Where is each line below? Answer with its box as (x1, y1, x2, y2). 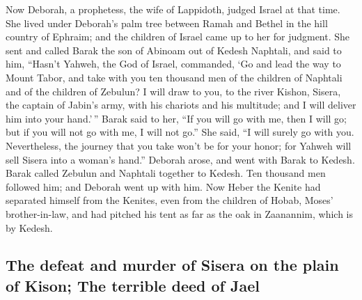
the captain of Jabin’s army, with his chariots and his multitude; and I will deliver (6, 97, 356, 112)
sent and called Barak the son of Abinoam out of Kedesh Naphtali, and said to (6, 42, 342, 57)
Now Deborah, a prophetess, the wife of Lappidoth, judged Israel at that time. (6, 2, 340, 16)
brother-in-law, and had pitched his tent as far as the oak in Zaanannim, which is (6, 206, 353, 221)
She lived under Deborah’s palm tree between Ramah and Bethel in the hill (6, 15, 328, 30)
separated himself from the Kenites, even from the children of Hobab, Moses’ (6, 193, 333, 207)
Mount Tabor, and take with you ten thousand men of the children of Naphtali (6, 70, 343, 84)
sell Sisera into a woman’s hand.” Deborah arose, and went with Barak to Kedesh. (6, 152, 355, 166)
